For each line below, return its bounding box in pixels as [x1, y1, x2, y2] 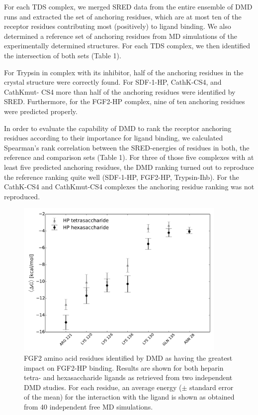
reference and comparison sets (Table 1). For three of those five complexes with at [4, 152, 254, 162]
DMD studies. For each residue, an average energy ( [24, 382, 182, 392]
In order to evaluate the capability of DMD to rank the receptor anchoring [4, 123, 232, 133]
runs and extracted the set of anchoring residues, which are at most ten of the [4, 11, 242, 21]
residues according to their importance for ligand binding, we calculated [4, 133, 223, 143]
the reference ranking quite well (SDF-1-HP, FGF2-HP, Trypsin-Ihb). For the [4, 171, 239, 182]
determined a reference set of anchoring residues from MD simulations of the [4, 30, 238, 41]
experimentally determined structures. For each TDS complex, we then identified [4, 40, 251, 51]
